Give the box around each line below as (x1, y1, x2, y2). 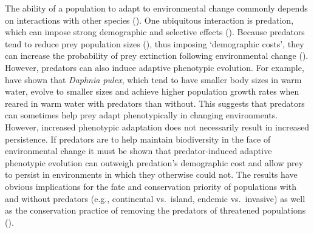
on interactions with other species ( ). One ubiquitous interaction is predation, (5, 13, 294, 26)
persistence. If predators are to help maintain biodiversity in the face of (5, 132, 271, 145)
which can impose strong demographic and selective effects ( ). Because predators (5, 25, 305, 38)
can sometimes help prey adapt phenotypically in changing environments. (5, 109, 278, 121)
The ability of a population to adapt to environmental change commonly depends (5, 2, 308, 14)
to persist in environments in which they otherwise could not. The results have (5, 168, 298, 181)
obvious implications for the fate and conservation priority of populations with (5, 180, 297, 192)
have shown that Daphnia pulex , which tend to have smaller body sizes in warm (5, 73, 302, 86)
